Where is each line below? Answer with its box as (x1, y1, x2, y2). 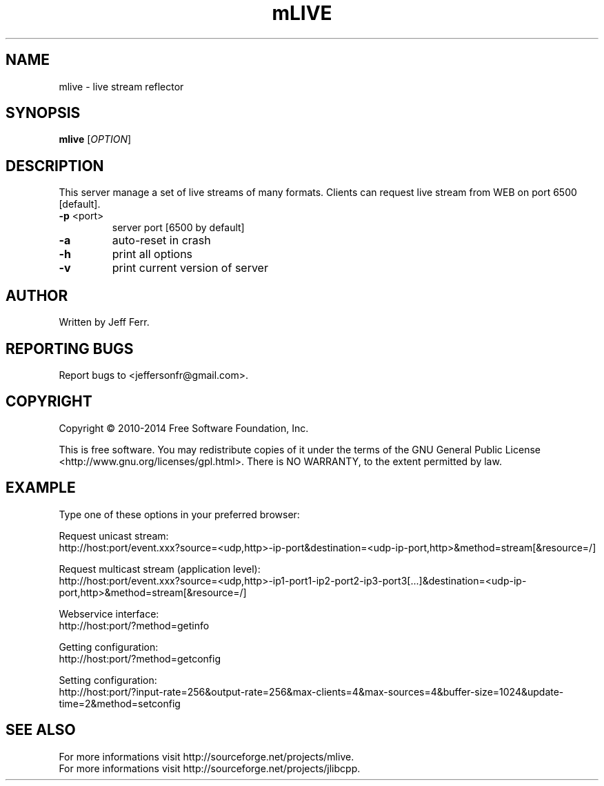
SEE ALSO (6, 721, 76, 739)
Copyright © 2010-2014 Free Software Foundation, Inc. (59, 422, 309, 434)
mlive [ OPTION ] (59, 133, 132, 146)
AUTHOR (6, 286, 68, 304)
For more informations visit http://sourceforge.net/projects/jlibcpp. (59, 762, 361, 774)
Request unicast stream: (59, 529, 169, 542)
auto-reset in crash (112, 233, 211, 248)
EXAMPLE (6, 479, 76, 497)
